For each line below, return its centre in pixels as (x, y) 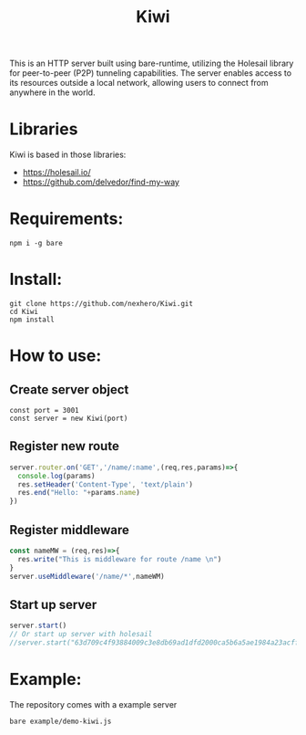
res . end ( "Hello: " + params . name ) (79, 493)
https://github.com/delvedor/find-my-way (101, 182)
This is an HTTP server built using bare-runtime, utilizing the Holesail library (152, 63)
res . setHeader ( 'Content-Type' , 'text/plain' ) (106, 484)
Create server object (69, 389)
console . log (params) (56, 476)
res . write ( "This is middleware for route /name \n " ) (120, 559)
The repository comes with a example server (93, 704)
